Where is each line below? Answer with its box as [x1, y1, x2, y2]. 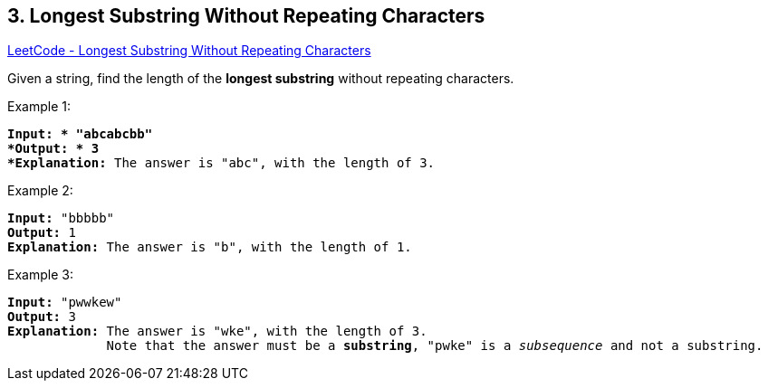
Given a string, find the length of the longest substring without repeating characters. [7, 71, 514, 87]
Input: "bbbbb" [7, 211, 115, 226]
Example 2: [7, 183, 73, 199]
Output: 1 [7, 225, 76, 241]
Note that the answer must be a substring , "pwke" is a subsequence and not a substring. [106, 338, 763, 354]
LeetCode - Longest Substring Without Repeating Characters [7, 43, 371, 59]
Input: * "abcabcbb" [7, 127, 153, 142]
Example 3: [7, 267, 73, 283]
